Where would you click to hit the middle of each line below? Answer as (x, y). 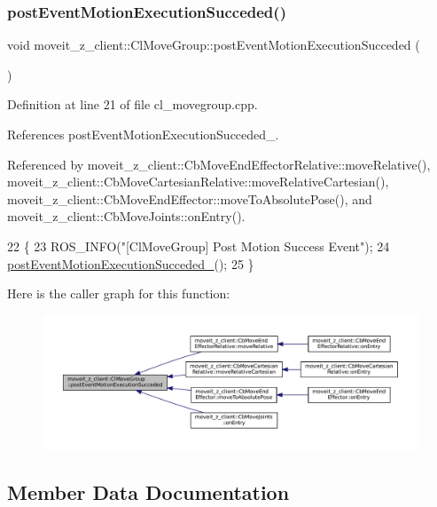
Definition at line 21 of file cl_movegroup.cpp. (133, 104)
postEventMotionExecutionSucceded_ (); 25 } (131, 263)
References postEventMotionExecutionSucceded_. (143, 134)
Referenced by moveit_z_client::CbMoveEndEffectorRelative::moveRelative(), (219, 164)
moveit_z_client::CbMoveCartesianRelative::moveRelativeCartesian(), (198, 182)
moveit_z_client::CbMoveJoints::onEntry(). (126, 216)
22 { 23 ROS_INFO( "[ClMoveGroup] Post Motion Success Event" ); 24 (199, 246)
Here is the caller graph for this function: (119, 293)
